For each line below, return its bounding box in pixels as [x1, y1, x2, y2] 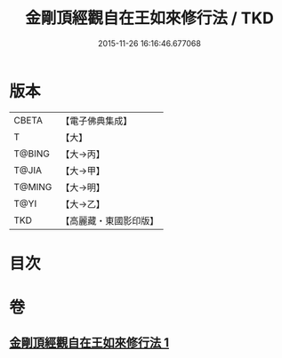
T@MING [13, 180, 52, 193]
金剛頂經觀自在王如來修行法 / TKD [25, 8, 274, 28]
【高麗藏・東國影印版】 [60, 214, 159, 227]
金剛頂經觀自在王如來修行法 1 [9, 335, 170, 351]
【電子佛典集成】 [60, 115, 133, 127]
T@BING [13, 147, 51, 160]
